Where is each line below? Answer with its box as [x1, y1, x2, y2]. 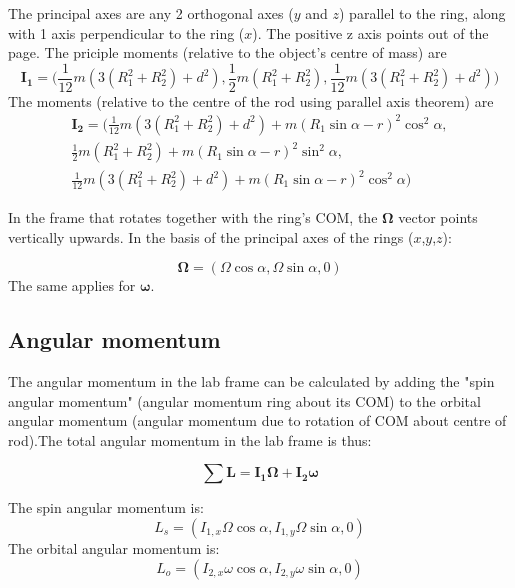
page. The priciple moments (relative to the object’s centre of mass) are [8, 42, 447, 63]
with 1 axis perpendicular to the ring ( [8, 22, 245, 43]
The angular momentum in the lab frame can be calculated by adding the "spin [8, 371, 495, 392]
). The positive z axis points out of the [252, 22, 489, 43]
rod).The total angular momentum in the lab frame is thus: [8, 429, 372, 450]
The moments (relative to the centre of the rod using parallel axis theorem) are [8, 90, 494, 111]
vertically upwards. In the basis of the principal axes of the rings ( [8, 226, 414, 247]
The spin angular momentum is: [8, 497, 204, 518]
